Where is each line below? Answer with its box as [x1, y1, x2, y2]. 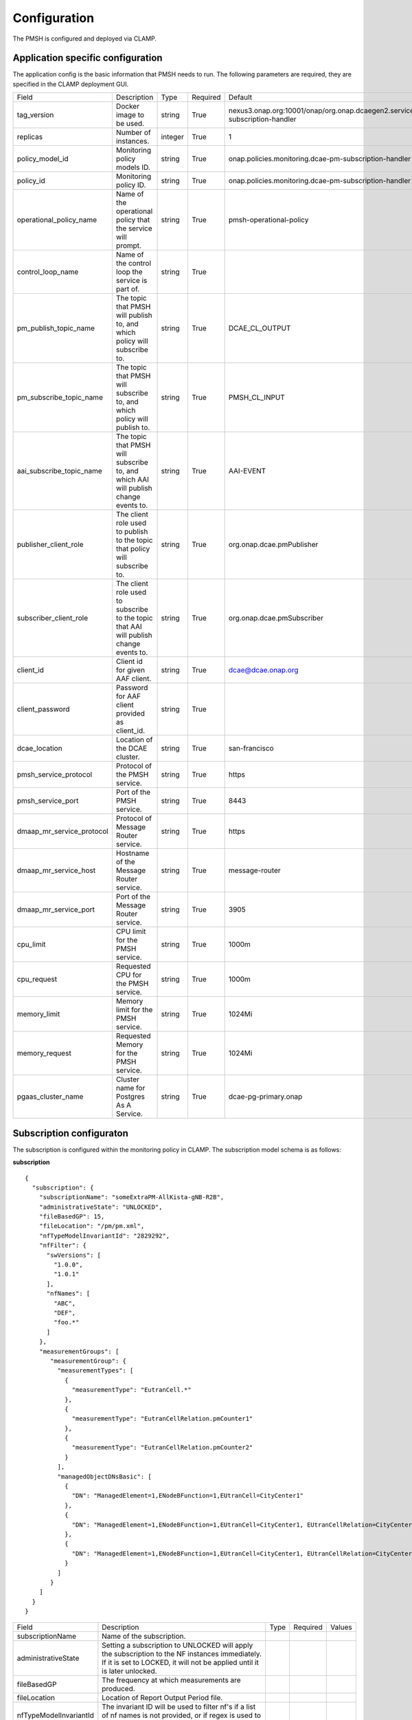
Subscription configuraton [12, 1127, 128, 1139]
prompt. [115, 241, 142, 250]
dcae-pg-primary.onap [228, 1092, 303, 1101]
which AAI [115, 475, 149, 484]
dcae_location [16, 744, 62, 753]
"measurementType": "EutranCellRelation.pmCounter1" [71, 1415, 253, 1423]
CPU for [115, 970, 142, 980]
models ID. [115, 162, 150, 172]
